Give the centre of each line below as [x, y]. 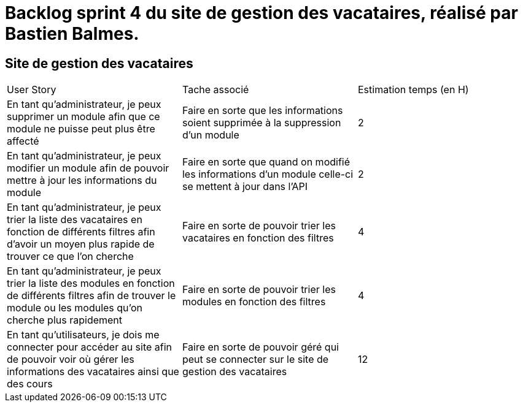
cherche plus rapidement [65, 320]
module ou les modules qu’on [75, 308]
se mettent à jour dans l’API [245, 187]
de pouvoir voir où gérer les [71, 359]
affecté [23, 141]
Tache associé [215, 90]
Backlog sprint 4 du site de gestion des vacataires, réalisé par [261, 13]
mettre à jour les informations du [82, 181]
